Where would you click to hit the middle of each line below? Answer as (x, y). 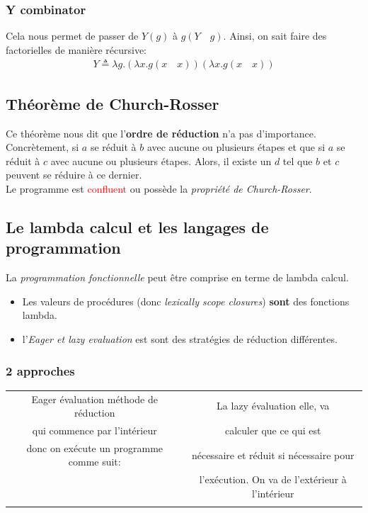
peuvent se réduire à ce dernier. (74, 175)
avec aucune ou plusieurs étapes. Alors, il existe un (161, 160)
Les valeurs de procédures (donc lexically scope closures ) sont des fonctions (186, 301)
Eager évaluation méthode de (94, 399)
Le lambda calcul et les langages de (137, 227)
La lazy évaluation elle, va (273, 406)
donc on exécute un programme (95, 447)
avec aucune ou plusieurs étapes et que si (236, 147)
